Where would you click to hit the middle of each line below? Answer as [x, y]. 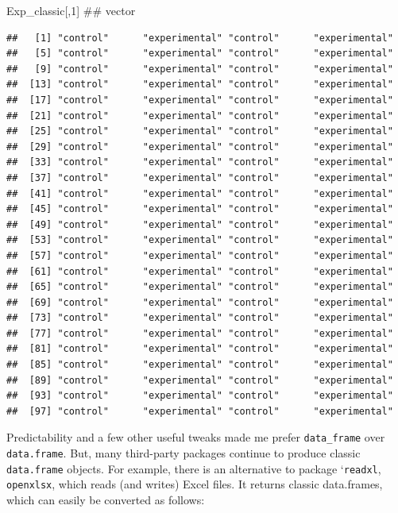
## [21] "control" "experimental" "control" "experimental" [200, 116]
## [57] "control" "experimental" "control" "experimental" [200, 255]
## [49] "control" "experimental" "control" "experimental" [200, 224]
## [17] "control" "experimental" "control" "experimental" [200, 100]
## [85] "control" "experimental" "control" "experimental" [200, 365]
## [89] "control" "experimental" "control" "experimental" [200, 380]
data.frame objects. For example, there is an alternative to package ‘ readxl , [194, 468]
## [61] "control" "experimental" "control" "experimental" [200, 271]
